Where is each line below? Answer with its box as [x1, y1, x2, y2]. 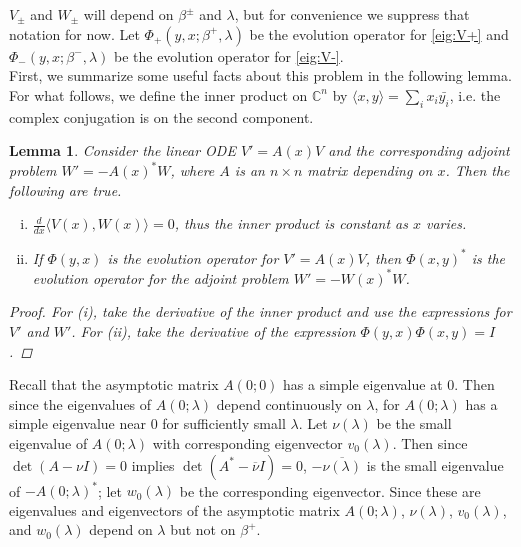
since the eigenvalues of [9, 393, 152, 414]
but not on [170, 519, 236, 540]
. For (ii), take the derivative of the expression [71, 321, 356, 342]
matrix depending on [307, 160, 433, 181]
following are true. [9, 179, 122, 200]
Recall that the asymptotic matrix [9, 374, 219, 395]
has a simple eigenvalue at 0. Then [283, 374, 495, 395]
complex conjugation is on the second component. [9, 106, 314, 127]
